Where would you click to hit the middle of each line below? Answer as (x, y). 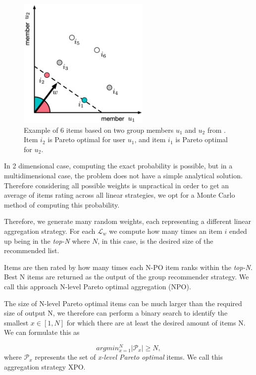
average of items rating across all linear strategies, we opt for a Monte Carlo (120, 195)
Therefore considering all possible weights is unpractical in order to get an (117, 185)
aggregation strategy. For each (50, 231)
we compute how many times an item (166, 231)
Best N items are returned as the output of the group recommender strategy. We (127, 277)
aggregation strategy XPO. (45, 366)
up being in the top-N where (47, 241)
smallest (16, 322)
